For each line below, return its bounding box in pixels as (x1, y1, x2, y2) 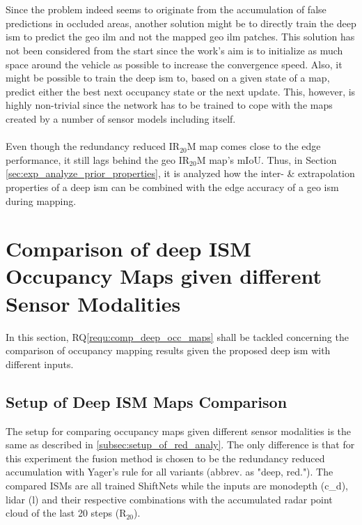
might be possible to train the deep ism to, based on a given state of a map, (6, 70, 330, 85)
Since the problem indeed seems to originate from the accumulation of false (6, 2, 326, 17)
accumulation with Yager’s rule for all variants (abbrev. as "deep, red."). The (6, 464, 333, 479)
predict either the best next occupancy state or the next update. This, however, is (6, 84, 356, 98)
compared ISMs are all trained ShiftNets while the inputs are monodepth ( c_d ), (6, 478, 348, 492)
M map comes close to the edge (187, 139, 321, 153)
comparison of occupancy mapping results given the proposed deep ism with (6, 343, 331, 358)
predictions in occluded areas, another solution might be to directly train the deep (6, 15, 356, 30)
